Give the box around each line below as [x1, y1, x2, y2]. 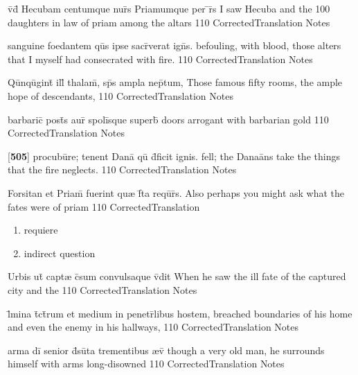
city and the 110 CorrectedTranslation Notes [8, 282, 197, 297]
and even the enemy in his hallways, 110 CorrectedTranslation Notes [8, 320, 299, 334]
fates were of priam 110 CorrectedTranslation [8, 199, 200, 213]
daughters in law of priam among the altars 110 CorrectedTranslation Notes [8, 15, 330, 29]
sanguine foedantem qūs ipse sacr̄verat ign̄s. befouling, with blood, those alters [8, 38, 341, 53]
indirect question [24, 245, 96, 260]
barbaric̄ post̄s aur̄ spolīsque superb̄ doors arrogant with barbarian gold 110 [8, 112, 329, 126]
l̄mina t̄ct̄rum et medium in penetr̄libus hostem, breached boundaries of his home [8, 306, 352, 320]
